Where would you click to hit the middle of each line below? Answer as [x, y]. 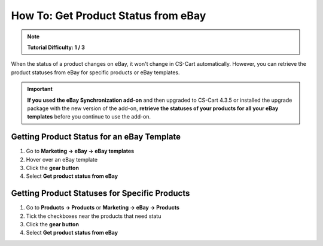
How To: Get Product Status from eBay [109, 16]
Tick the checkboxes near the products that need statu [94, 216]
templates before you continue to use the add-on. [89, 117]
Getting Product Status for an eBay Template [96, 137]
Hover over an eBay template [62, 159]
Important [40, 89]
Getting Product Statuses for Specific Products [100, 194]
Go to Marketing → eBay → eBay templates [80, 151]
